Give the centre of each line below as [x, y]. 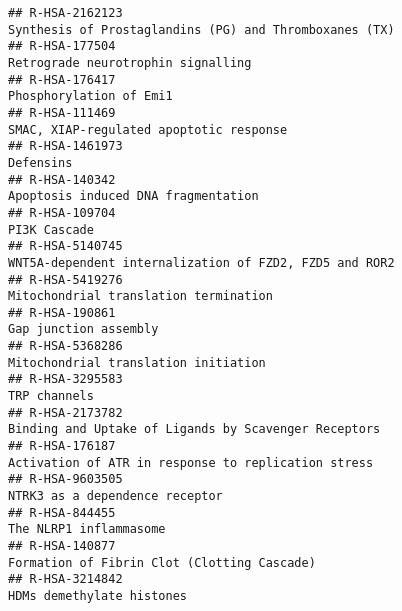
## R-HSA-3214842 [65, 579]
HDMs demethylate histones [97, 595]
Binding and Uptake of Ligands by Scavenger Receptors [194, 429]
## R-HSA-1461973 [65, 146]
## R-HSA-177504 [62, 46]
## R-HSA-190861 [62, 312]
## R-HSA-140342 [62, 179]
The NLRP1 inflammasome [87, 529]
